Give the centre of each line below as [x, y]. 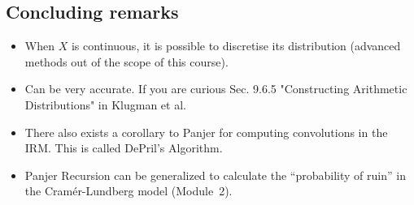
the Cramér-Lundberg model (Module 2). [129, 191]
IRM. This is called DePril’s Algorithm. [124, 148]
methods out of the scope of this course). [126, 61]
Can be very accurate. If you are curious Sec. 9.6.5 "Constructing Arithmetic [216, 89]
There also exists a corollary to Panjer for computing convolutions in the [206, 132]
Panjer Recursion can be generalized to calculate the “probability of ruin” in [215, 175]
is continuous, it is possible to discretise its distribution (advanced [236, 46]
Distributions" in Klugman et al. [105, 104]
